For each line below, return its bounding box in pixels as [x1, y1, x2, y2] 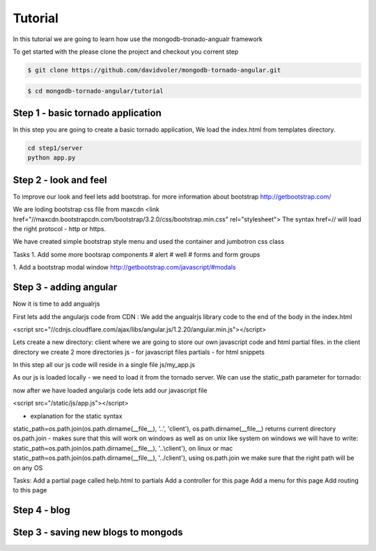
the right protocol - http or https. [13, 225, 107, 233]
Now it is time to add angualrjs [13, 300, 100, 308]
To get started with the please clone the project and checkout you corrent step [13, 47, 239, 56]
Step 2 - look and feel [13, 174, 107, 186]
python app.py [27, 154, 76, 162]
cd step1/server [27, 143, 84, 152]
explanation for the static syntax [30, 412, 123, 420]
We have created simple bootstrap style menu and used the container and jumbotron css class [13, 238, 285, 246]
